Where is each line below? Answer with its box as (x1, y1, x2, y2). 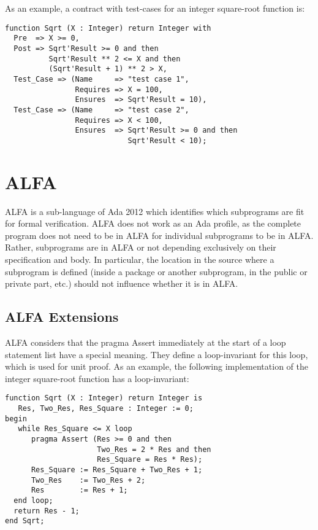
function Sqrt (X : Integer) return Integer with (5, 23, 211, 33)
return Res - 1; (13, 506, 80, 515)
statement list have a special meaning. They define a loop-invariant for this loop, (5, 348, 308, 360)
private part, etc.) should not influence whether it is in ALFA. (5, 277, 238, 290)
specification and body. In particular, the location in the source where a (5, 252, 274, 265)
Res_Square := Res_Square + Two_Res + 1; (31, 465, 203, 474)
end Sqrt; (5, 516, 45, 526)
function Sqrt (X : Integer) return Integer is (5, 394, 203, 403)
